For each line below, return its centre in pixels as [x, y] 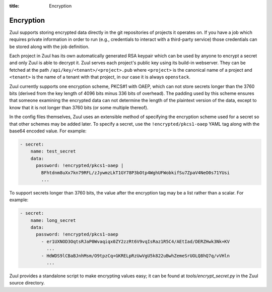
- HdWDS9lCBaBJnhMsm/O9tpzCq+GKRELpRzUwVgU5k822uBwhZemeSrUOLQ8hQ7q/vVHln [135, 256]
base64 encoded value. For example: [48, 131]
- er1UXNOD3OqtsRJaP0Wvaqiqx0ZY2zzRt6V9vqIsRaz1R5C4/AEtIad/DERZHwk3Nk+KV [135, 241]
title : [14, 6]
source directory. [27, 283]
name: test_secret [53, 151]
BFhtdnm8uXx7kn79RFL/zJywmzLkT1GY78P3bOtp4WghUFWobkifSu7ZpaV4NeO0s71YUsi [135, 173]
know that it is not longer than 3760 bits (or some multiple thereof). [79, 107]
